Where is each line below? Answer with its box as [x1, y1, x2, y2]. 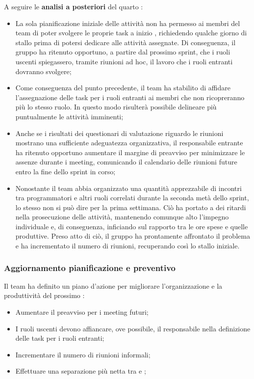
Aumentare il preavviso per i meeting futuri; [15, 307, 149, 317]
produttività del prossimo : [4, 290, 85, 300]
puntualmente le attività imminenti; [15, 111, 124, 121]
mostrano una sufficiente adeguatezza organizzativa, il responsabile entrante [15, 137, 243, 148]
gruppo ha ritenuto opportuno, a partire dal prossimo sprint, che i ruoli [15, 47, 230, 57]
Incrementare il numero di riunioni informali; [15, 349, 151, 359]
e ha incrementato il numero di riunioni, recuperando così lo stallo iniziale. [15, 241, 240, 251]
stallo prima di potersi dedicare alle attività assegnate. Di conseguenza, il [15, 37, 236, 47]
